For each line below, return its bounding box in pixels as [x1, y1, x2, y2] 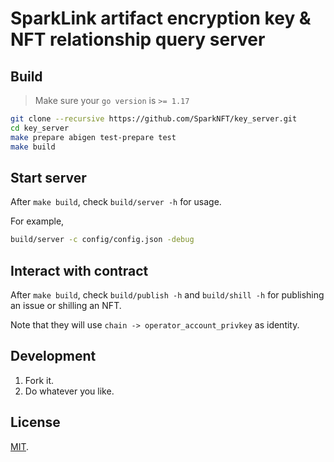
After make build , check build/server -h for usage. [10, 196, 222, 208]
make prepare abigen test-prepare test [10, 132, 177, 142]
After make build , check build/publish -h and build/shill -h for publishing [10, 289, 325, 301]
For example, [10, 215, 65, 227]
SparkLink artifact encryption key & [10, 7, 312, 30]
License [10, 414, 61, 431]
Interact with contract [10, 262, 149, 279]
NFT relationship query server [10, 28, 266, 51]
